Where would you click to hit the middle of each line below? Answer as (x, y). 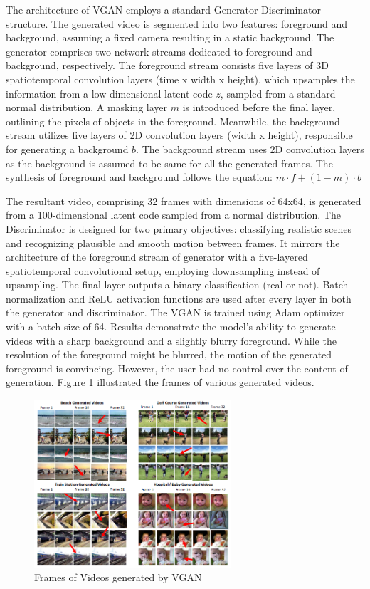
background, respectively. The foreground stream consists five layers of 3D (167, 65)
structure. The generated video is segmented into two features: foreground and (177, 23)
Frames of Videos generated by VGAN (118, 577)
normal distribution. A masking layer (87, 107)
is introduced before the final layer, (259, 107)
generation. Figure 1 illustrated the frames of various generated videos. (160, 382)
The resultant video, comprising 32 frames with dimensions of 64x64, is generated (184, 200)
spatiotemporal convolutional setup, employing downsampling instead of (163, 270)
